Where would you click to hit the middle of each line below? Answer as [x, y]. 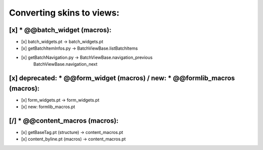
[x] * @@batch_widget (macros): [60, 30]
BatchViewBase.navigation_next [65, 64]
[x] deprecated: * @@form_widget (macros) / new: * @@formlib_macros [122, 78]
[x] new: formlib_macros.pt [48, 107]
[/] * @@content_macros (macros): [64, 121]
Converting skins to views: [64, 13]
